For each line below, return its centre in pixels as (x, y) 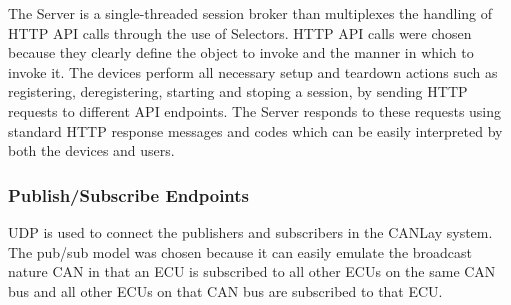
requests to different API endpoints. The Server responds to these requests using (255, 110)
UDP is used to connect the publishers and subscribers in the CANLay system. (250, 231)
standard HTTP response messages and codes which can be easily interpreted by (255, 130)
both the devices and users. (91, 150)
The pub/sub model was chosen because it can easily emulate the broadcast (240, 251)
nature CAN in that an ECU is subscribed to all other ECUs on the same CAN (252, 271)
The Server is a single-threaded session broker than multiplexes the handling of (250, 13)
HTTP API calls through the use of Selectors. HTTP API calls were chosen (240, 32)
